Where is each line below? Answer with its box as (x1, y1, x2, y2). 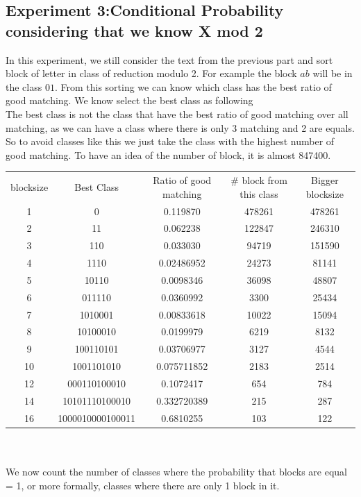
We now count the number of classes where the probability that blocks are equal (6, 464, 347, 478)
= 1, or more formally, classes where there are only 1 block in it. (6, 478, 280, 492)
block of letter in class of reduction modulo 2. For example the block (6, 66, 297, 81)
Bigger (311, 173, 339, 187)
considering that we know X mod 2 (6, 19, 263, 41)
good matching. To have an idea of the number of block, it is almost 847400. (6, 147, 331, 162)
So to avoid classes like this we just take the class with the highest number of (6, 134, 335, 149)
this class (240, 186, 278, 201)
